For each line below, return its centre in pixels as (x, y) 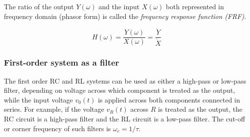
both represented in (195, 6)
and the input (119, 6)
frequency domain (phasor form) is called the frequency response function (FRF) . (125, 16)
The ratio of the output (39, 6)
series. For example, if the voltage (54, 109)
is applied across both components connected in (169, 99)
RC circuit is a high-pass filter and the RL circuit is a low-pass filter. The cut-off (125, 119)
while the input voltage (38, 99)
